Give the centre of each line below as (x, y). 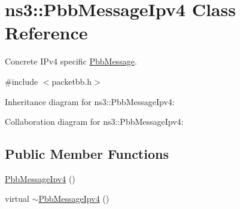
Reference (46, 33)
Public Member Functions (87, 154)
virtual (17, 199)
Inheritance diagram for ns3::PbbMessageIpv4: (90, 101)
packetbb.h (72, 81)
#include (22, 81)
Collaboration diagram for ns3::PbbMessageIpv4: (94, 122)
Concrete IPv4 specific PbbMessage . (71, 61)
